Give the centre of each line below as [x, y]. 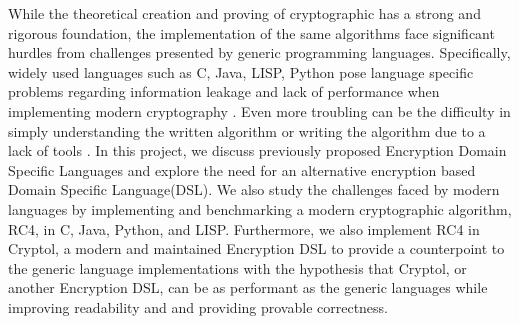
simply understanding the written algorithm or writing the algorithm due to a [247, 130]
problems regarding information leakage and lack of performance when [224, 91]
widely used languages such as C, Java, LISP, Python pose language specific [241, 71]
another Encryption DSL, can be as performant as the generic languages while [248, 287]
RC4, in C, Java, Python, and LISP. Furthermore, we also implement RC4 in [244, 228]
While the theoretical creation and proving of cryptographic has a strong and [244, 13]
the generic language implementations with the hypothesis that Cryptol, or [237, 267]
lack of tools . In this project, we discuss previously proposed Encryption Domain [257, 150]
